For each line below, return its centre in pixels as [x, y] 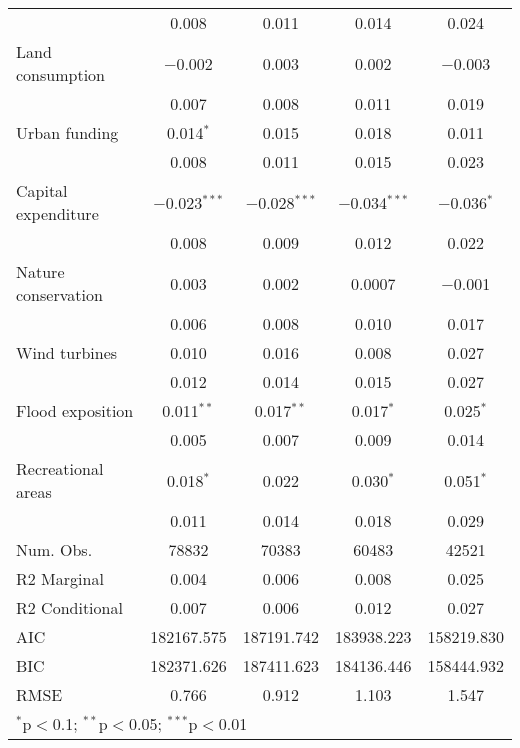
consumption [60, 74]
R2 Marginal [60, 578]
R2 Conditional [69, 607]
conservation [59, 294]
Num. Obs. [54, 549]
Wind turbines [67, 352]
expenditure [57, 213]
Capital [42, 190]
